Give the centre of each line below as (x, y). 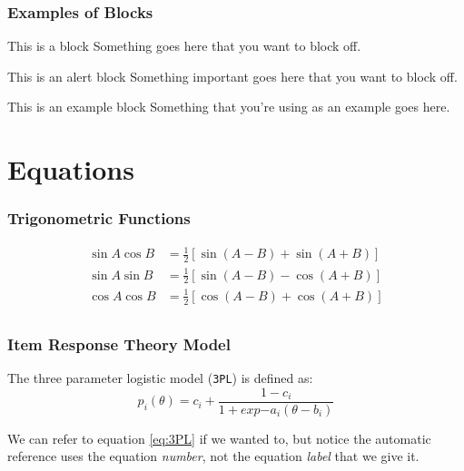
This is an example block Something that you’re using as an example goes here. (229, 107)
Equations (71, 169)
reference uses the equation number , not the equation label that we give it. (213, 456)
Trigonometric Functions (99, 218)
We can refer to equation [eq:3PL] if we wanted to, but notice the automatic (219, 438)
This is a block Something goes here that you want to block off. (184, 46)
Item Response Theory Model (119, 343)
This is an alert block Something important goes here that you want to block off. (232, 76)
